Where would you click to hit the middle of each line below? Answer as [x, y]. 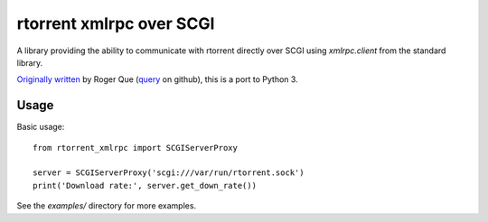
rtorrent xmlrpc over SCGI [116, 23]
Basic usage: [41, 127]
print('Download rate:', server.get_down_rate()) [145, 185]
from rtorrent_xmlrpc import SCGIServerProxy [136, 148]
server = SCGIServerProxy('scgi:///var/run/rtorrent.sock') [169, 173]
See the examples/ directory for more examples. [107, 206]
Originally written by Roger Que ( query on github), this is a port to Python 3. [157, 79]
